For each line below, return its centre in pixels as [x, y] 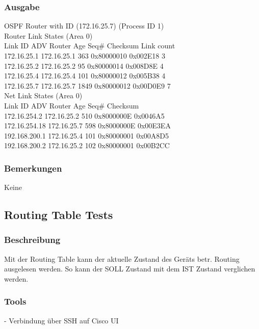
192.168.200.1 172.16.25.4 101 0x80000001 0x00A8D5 [86, 135]
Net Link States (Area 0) [43, 95]
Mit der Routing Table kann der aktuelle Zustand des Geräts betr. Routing [122, 258]
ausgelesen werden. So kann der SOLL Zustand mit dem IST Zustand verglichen [130, 269]
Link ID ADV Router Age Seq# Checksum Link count [90, 46]
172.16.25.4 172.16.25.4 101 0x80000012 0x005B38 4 [85, 76]
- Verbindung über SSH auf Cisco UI [61, 320]
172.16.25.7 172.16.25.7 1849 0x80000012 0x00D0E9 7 [87, 85]
